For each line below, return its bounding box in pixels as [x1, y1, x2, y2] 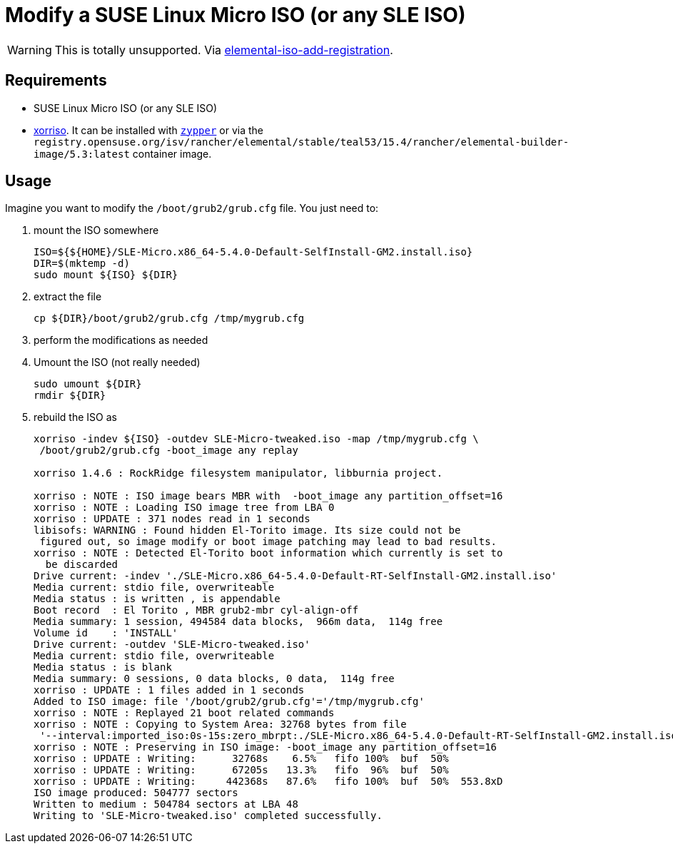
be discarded [45, 559, 118, 571]
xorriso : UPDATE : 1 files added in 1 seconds [34, 684, 305, 696]
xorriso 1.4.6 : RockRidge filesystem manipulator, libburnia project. [34, 467, 443, 479]
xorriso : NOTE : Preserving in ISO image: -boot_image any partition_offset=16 [34, 741, 497, 753]
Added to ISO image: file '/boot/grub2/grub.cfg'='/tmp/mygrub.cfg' [34, 696, 425, 708]
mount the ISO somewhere [34, 224, 159, 237]
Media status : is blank [34, 661, 172, 673]
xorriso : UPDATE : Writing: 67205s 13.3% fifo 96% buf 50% [34, 764, 449, 776]
